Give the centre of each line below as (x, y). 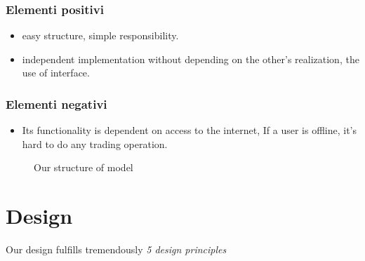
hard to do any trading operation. (95, 143)
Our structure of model (84, 167)
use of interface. (56, 73)
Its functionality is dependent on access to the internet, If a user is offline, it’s (189, 130)
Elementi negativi (57, 103)
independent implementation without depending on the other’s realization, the (191, 59)
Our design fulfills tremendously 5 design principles (116, 249)
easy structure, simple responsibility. (100, 35)
